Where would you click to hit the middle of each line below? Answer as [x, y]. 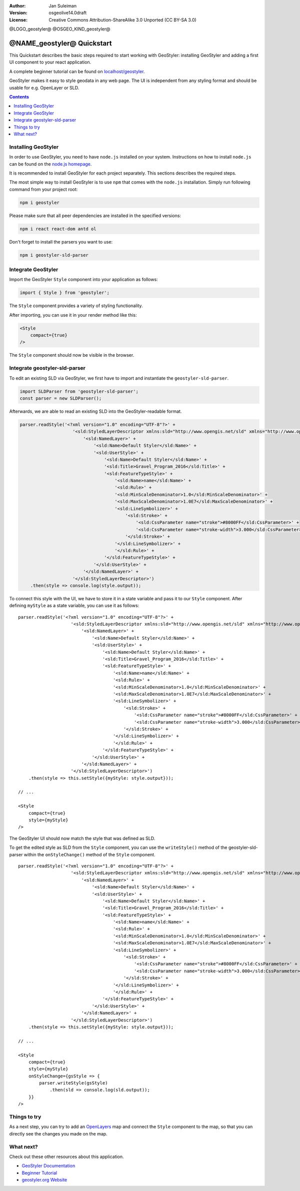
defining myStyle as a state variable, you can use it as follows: [74, 606]
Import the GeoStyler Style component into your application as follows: [83, 280]
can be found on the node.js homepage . [50, 164]
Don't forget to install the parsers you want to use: [61, 242]
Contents [19, 97]
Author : [17, 6]
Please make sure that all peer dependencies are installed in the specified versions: [95, 216]
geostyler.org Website [44, 1180]
